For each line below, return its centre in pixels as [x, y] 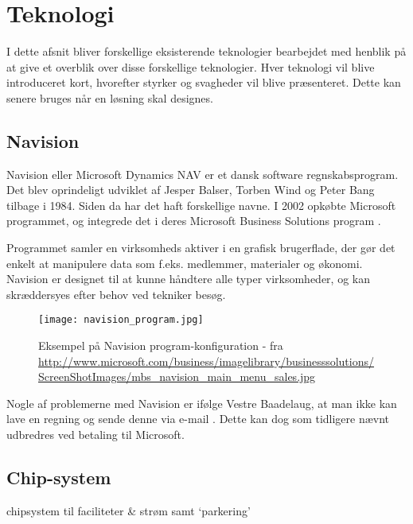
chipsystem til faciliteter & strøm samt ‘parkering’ [129, 510]
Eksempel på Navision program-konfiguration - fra [161, 345]
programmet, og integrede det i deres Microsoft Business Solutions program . [194, 221]
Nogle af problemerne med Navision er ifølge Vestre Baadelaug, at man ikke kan [202, 403]
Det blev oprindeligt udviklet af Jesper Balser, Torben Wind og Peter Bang [191, 190]
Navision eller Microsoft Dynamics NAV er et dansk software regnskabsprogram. [203, 174]
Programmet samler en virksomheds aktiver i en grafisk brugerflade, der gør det [201, 248]
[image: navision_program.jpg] [121, 320]
